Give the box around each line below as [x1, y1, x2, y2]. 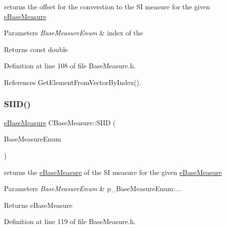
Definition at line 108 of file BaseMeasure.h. [4, 60, 136, 71]
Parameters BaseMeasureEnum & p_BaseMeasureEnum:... [4, 183, 181, 194]
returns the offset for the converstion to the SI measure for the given [4, 1, 210, 11]
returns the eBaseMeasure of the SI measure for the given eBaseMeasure [4, 167, 222, 177]
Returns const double [4, 44, 68, 54]
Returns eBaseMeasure [4, 199, 73, 210]
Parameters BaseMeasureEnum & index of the [4, 28, 143, 38]
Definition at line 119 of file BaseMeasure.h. [4, 216, 136, 227]
